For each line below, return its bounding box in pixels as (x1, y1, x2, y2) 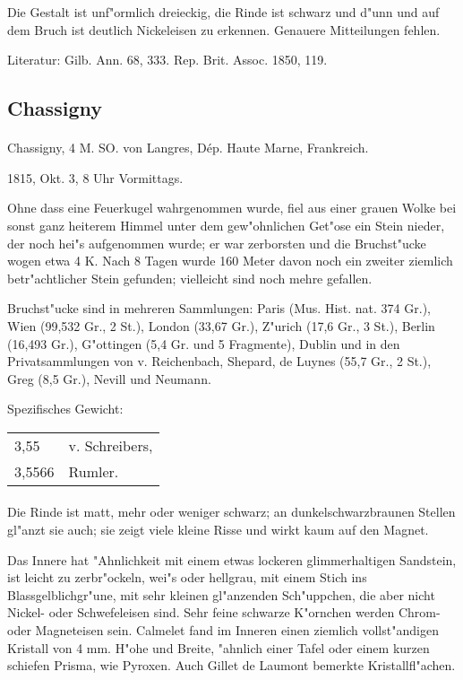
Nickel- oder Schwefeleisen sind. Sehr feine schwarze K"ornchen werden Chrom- (7, 603, 441, 622)
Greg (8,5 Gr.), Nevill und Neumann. (7, 369, 211, 388)
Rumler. (68, 460, 119, 482)
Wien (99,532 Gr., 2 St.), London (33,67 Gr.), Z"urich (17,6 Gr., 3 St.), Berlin (7, 316, 435, 335)
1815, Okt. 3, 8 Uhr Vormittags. (7, 168, 184, 187)
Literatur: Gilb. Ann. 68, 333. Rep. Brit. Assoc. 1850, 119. (7, 50, 328, 69)
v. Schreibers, (68, 434, 153, 456)
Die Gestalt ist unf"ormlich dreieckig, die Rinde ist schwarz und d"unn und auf (7, 3, 440, 21)
